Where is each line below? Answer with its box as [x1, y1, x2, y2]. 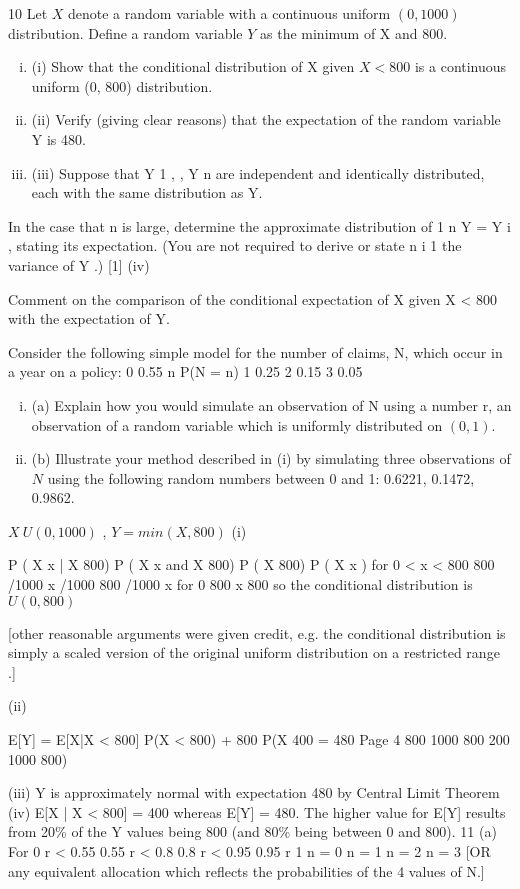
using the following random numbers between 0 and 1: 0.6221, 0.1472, [47, 467, 475, 488]
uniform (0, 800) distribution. [31, 75, 213, 96]
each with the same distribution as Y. [31, 182, 263, 203]
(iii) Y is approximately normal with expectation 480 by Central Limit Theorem [8, 782, 500, 803]
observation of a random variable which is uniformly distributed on [31, 414, 443, 435]
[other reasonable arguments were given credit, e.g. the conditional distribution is [8, 622, 506, 643]
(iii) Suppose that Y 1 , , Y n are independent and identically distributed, [31, 162, 485, 183]
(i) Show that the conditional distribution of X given [31, 56, 355, 77]
